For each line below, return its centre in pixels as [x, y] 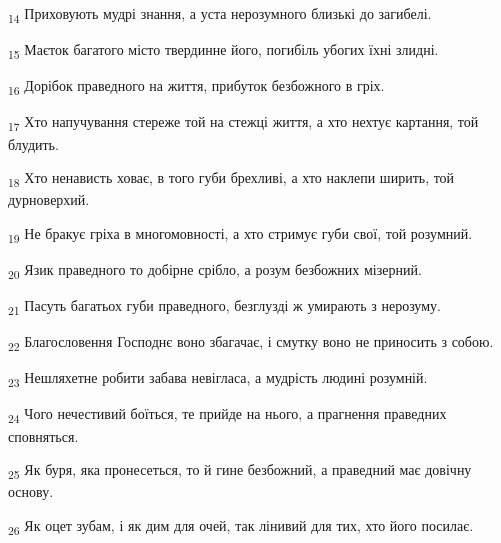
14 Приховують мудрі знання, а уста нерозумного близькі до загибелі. [220, 14]
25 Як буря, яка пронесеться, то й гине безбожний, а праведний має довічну [240, 470]
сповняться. [43, 435]
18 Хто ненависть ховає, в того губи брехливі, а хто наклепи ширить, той [231, 178]
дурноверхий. [49, 199]
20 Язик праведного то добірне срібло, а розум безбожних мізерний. [215, 270]
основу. [31, 491]
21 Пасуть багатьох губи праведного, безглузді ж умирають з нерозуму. [224, 306]
